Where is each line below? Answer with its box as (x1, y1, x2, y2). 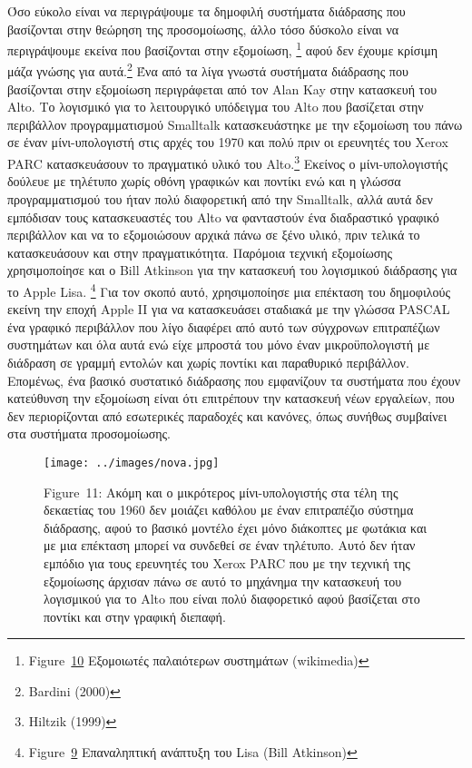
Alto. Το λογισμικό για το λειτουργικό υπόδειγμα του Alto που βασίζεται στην (7, 97, 424, 116)
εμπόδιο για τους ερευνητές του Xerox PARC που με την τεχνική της (44, 553, 410, 572)
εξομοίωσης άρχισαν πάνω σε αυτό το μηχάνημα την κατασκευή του (44, 571, 402, 590)
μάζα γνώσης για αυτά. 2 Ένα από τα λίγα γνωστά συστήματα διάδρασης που (7, 59, 408, 81)
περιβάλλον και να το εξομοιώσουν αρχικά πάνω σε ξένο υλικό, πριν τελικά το (7, 225, 420, 244)
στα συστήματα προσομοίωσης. (7, 424, 171, 443)
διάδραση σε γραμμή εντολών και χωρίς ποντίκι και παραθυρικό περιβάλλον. (7, 352, 409, 371)
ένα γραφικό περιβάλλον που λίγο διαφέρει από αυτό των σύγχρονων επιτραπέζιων (7, 317, 440, 336)
